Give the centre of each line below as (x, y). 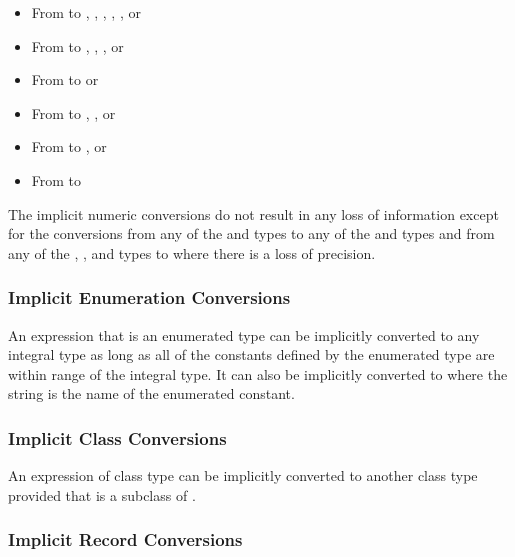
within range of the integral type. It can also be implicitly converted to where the (258, 373)
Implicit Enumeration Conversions (149, 297)
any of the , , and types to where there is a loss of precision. (192, 252)
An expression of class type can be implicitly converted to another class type (243, 475)
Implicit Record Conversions (125, 539)
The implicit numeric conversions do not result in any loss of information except (253, 213)
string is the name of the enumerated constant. (151, 393)
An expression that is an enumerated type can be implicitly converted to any (244, 334)
